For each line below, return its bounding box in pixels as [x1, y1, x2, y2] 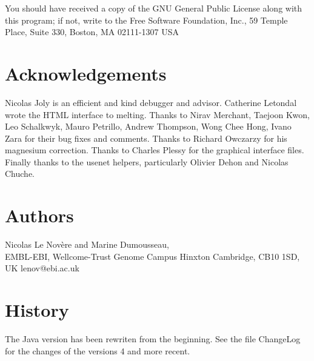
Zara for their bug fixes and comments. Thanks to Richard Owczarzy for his [5, 131, 287, 144]
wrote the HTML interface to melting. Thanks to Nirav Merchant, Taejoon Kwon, [5, 108, 310, 121]
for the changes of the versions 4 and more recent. [5, 344, 190, 357]
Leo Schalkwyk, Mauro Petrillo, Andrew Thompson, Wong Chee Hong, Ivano [5, 120, 292, 133]
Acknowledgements [5, 61, 167, 85]
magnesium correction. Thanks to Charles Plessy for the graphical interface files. [5, 144, 304, 156]
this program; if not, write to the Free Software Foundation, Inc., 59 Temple [5, 13, 288, 26]
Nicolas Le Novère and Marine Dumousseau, [5, 238, 169, 251]
